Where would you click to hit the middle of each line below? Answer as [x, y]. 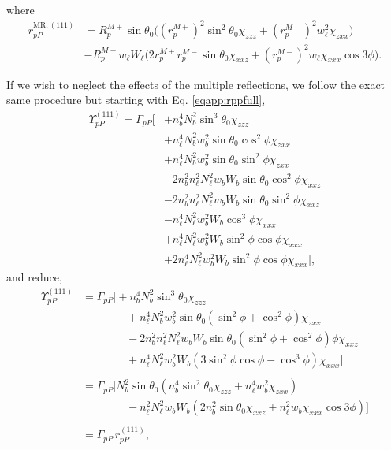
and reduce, [34, 277]
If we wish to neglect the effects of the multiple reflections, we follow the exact [196, 84]
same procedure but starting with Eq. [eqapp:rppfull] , [136, 100]
